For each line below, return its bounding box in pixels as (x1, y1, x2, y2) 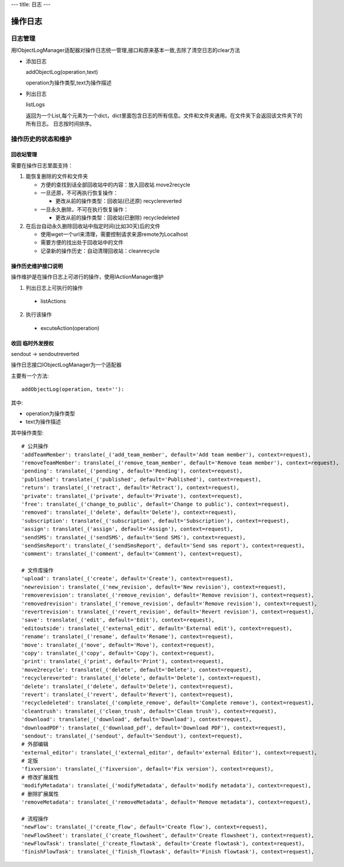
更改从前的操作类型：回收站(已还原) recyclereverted (55, 198, 182, 205)
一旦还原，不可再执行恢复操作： (40, 189, 118, 196)
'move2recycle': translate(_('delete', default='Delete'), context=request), (21, 666, 252, 673)
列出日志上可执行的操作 (25, 284, 83, 291)
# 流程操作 (21, 815, 48, 822)
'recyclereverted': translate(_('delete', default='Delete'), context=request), (21, 675, 262, 681)
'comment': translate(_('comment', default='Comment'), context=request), (21, 551, 243, 557)
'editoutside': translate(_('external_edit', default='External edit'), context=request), (21, 625, 293, 632)
